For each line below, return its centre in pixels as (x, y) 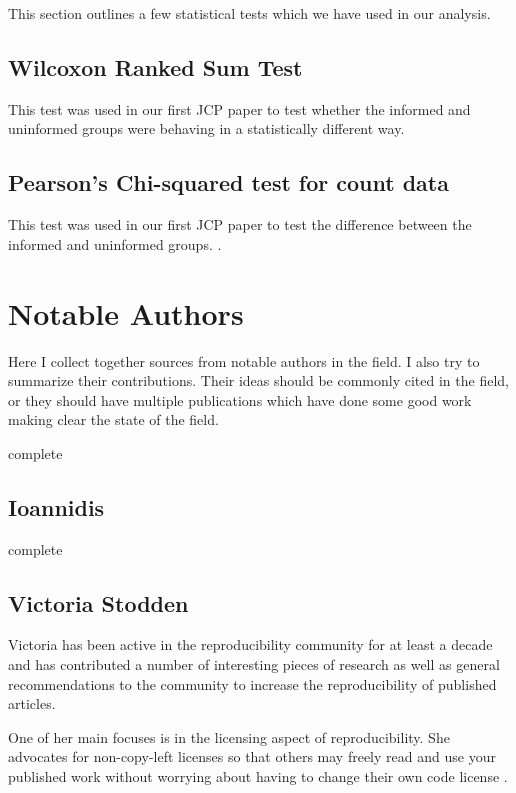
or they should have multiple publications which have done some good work (240, 399)
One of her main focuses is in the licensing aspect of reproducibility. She (229, 736)
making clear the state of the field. (113, 419)
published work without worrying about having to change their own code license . (258, 776)
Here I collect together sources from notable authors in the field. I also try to (244, 360)
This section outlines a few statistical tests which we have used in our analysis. (249, 13)
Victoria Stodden (98, 602)
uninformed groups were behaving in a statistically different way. (206, 128)
